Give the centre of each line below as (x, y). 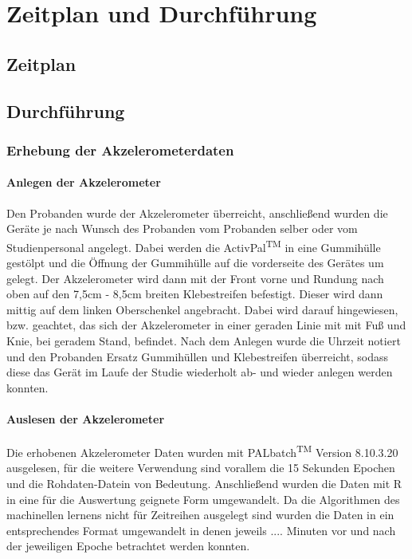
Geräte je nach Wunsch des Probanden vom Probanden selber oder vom (182, 228)
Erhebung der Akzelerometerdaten (120, 150)
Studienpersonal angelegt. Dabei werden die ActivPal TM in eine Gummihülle (194, 246)
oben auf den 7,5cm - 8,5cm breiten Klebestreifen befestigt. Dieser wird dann (195, 294)
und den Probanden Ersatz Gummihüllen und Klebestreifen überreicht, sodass (198, 356)
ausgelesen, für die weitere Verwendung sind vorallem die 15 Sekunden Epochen (201, 468)
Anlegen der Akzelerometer (84, 182)
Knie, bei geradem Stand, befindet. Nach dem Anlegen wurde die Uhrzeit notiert (204, 340)
